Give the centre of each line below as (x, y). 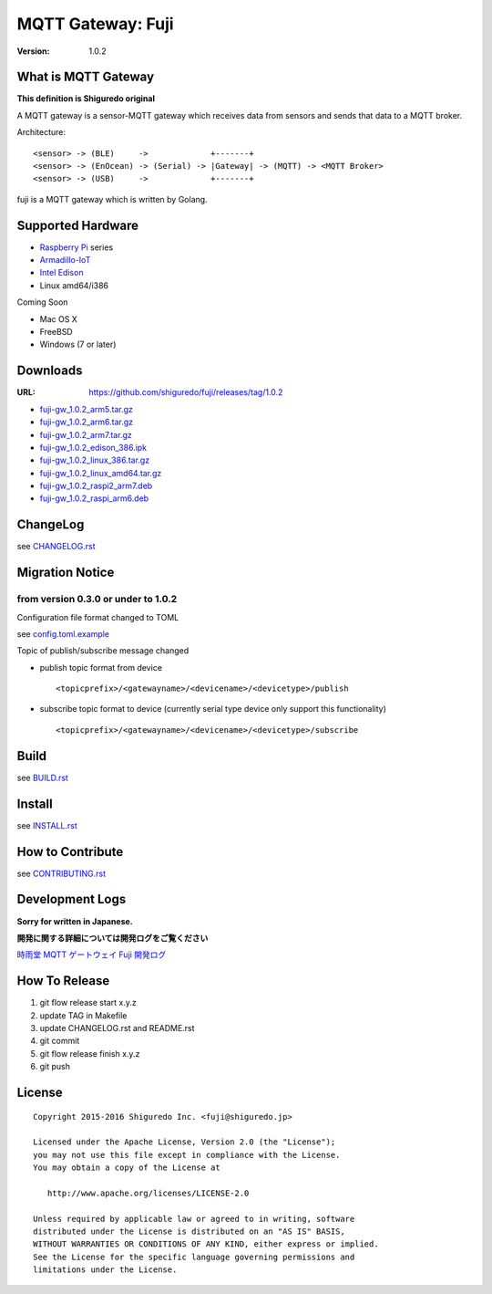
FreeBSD (56, 332)
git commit (60, 1041)
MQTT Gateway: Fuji (95, 24)
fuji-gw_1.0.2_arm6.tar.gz (87, 422)
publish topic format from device (101, 667)
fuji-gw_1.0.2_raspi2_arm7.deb (96, 486)
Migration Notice (66, 573)
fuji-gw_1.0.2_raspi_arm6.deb (94, 498)
